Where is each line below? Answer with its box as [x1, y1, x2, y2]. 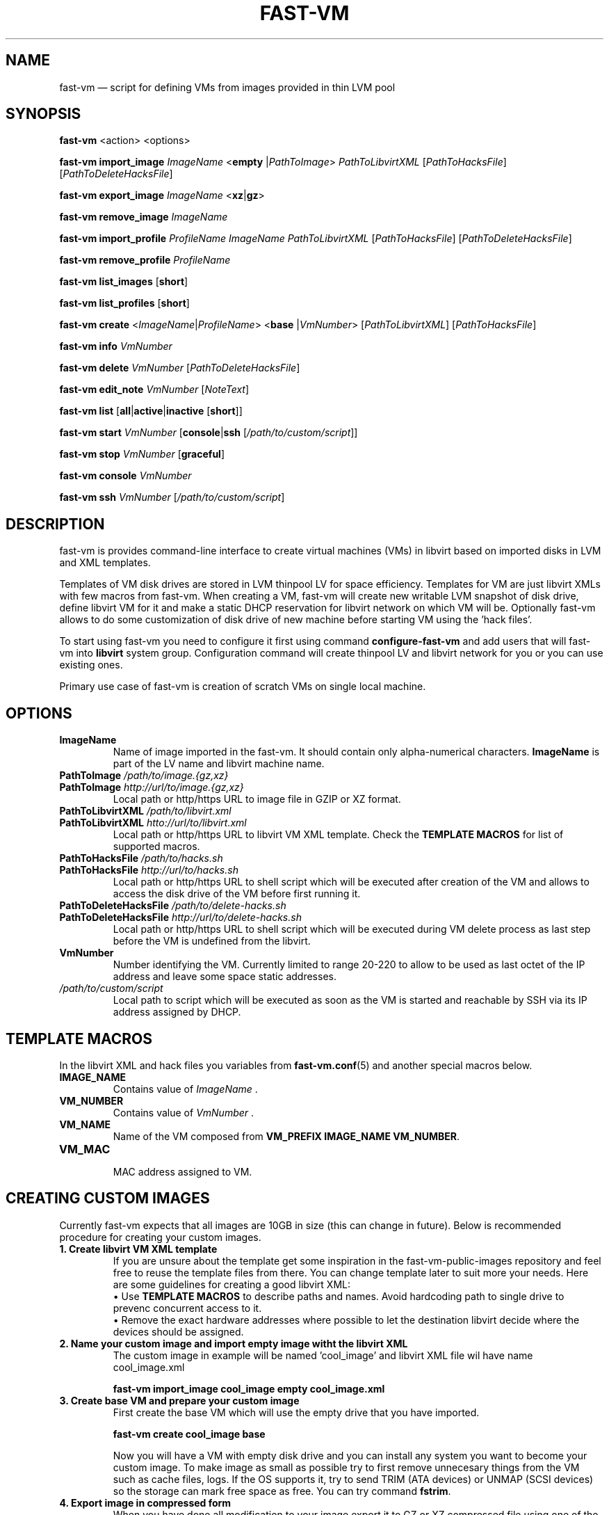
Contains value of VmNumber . [113, 1106, 254, 1119]
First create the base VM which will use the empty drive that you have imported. [113, 1406, 480, 1418]
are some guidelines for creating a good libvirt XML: [113, 1278, 350, 1290]
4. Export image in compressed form [59, 1496, 232, 1509]
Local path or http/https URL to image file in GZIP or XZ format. [113, 793, 401, 805]
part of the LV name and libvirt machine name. [113, 757, 325, 770]
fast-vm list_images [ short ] [59, 275, 188, 288]
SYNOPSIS [6, 105, 81, 123]
